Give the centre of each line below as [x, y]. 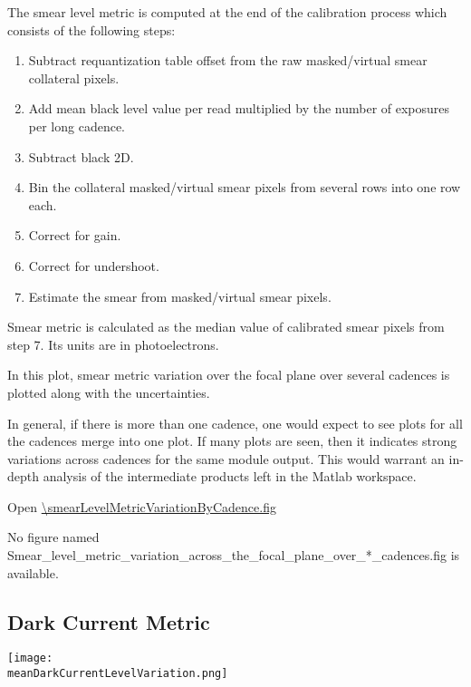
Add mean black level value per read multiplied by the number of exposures [239, 108]
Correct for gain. [75, 235]
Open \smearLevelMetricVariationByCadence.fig [142, 506]
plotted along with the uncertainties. [109, 392]
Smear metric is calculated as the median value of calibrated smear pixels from [226, 327]
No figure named [53, 537]
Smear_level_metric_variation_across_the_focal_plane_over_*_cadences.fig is [234, 555]
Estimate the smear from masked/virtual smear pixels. [180, 296]
